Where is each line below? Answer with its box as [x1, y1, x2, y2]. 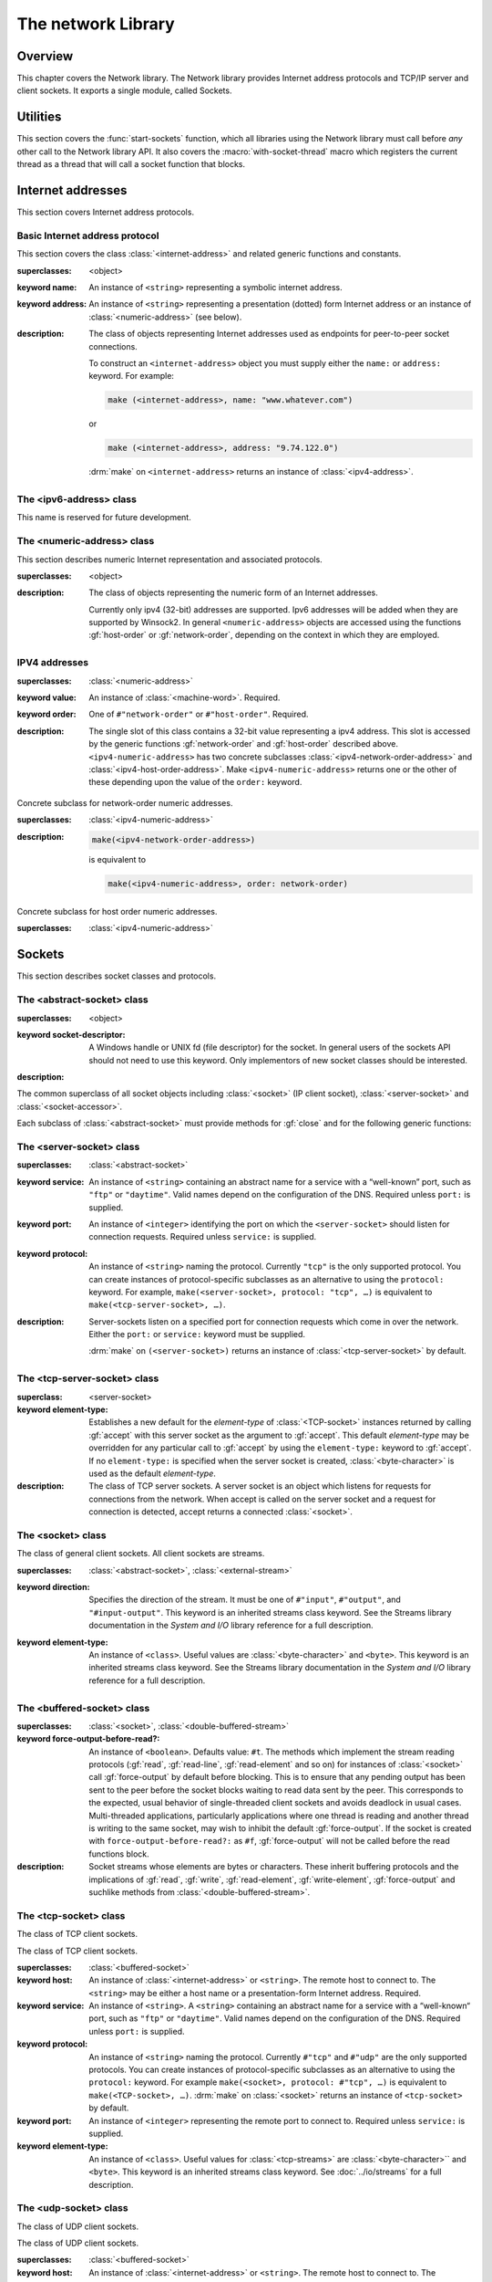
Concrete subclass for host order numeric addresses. [16, 906, 218, 917]
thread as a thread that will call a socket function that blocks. [16, 159, 246, 170]
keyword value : [16, 692, 77, 703]
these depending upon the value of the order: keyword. [88, 777, 302, 788]
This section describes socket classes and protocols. [16, 970, 217, 981]
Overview [16, 48, 74, 64]
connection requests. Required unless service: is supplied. [88, 1231, 317, 1242]
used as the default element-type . [88, 1468, 216, 1479]
